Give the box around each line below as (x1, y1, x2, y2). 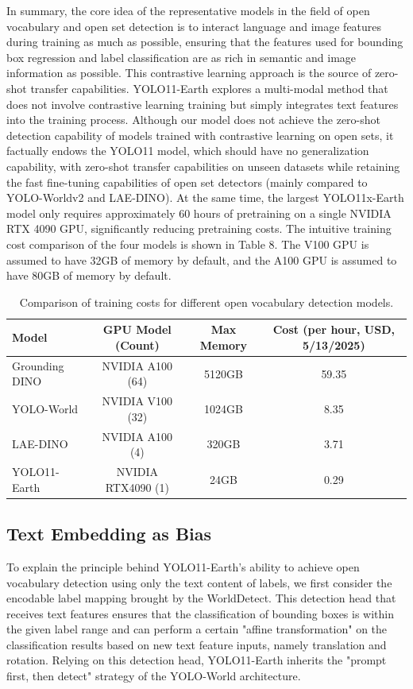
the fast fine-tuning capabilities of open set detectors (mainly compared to (6, 173, 368, 190)
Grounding (12, 357, 64, 374)
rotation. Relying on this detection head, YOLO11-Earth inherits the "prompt (6, 652, 387, 668)
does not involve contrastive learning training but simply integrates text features (6, 95, 399, 112)
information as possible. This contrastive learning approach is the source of (6, 64, 372, 81)
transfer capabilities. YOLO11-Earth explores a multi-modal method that (30, 79, 388, 96)
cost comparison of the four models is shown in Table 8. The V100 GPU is (6, 235, 369, 252)
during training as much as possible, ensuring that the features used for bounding (6, 33, 403, 50)
